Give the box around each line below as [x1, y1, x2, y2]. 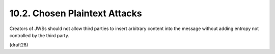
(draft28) [9, 42, 29, 48]
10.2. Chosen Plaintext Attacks [9, 8, 142, 19]
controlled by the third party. [9, 32, 70, 38]
